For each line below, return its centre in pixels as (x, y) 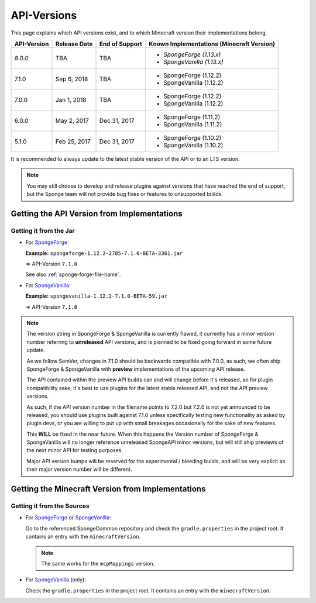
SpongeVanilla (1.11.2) (193, 124)
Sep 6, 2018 (72, 79)
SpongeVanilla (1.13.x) (193, 61)
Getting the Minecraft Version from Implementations (108, 489)
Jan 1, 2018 (71, 99)
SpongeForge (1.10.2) (192, 137)
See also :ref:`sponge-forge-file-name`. (73, 274)
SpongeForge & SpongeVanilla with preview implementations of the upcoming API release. (136, 369)
